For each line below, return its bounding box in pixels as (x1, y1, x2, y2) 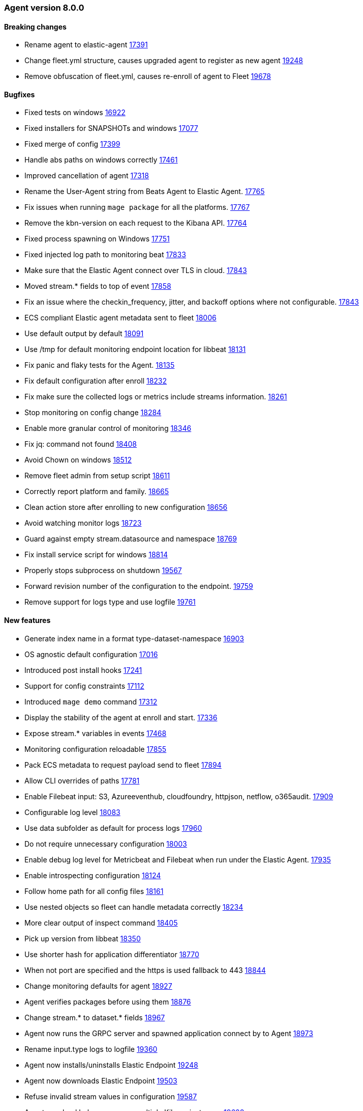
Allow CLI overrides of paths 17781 (24, 776, 140, 785)
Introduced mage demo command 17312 (24, 697, 158, 706)
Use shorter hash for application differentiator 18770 (24, 950, 199, 959)
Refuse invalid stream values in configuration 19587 (24, 1092, 197, 1101)
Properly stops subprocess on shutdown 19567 (24, 566, 182, 575)
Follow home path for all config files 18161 (24, 886, 164, 896)
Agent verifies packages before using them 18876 (24, 997, 191, 1006)
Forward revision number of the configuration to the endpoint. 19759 (24, 582, 253, 591)
